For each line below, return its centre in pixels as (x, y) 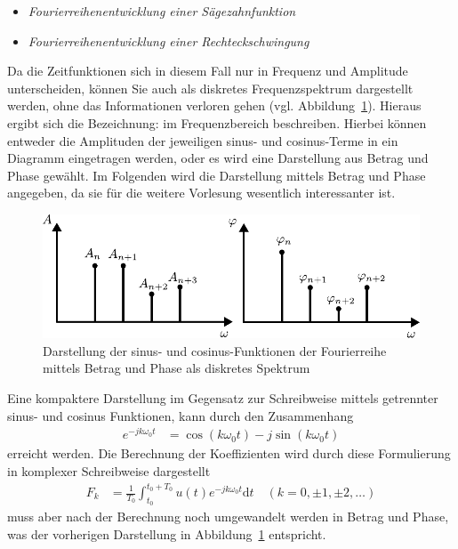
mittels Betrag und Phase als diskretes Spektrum (177, 368)
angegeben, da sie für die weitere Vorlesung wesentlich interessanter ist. (201, 193)
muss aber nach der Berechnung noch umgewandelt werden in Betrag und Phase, (228, 517)
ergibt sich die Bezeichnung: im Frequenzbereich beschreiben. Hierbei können (217, 122)
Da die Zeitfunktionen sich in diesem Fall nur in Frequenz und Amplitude (208, 71)
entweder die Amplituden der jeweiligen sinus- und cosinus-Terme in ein (203, 140)
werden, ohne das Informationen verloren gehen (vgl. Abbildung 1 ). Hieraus (214, 105)
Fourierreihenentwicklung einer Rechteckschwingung (169, 40)
